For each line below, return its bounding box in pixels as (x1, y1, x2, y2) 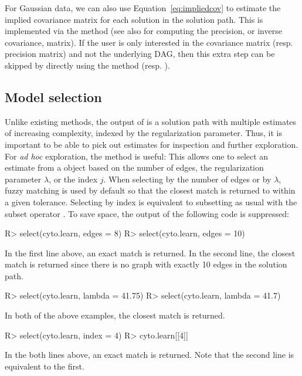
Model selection (5, 87, 102, 106)
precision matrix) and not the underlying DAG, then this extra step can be (5, 48, 275, 60)
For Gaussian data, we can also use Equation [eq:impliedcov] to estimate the (5, 2, 281, 13)
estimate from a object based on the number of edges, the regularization (5, 161, 264, 174)
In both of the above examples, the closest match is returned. (5, 309, 225, 321)
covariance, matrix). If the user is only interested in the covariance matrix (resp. (5, 36, 293, 48)
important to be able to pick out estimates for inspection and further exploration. (5, 138, 298, 150)
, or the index (49, 172, 98, 185)
